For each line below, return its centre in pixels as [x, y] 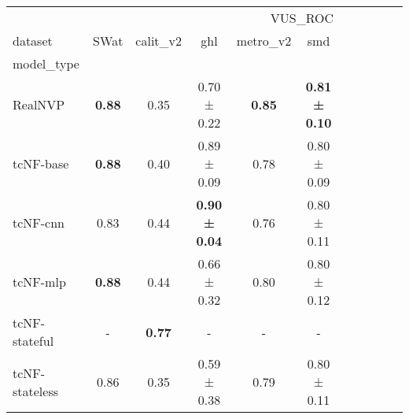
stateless [36, 391]
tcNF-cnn [39, 222]
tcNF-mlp [39, 282]
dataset [33, 41]
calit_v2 [159, 41]
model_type [46, 63]
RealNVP [39, 104]
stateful [33, 341]
